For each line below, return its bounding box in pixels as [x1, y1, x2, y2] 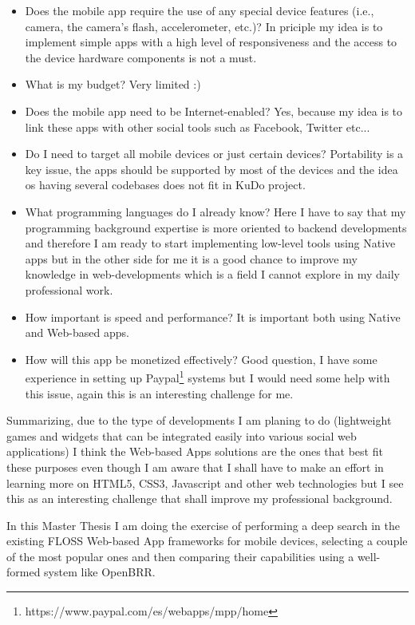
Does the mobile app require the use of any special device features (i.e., [25, 2, 374, 18]
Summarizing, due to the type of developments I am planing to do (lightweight [6, 412, 392, 429]
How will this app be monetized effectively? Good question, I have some [25, 350, 377, 367]
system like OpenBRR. [44, 564, 156, 580]
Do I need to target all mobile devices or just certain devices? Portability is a [25, 145, 404, 162]
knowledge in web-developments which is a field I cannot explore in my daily [25, 266, 400, 283]
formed [6, 564, 41, 580]
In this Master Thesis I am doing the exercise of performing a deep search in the [6, 516, 400, 533]
